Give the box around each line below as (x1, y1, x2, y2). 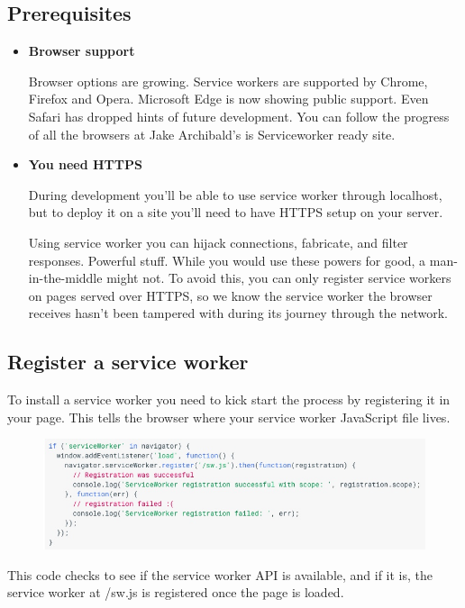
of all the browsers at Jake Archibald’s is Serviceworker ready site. (28, 124, 396, 143)
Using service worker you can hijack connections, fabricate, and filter (28, 232, 408, 251)
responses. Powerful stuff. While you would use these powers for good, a (28, 250, 426, 269)
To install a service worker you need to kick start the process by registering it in (7, 390, 451, 409)
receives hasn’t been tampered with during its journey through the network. (28, 304, 449, 322)
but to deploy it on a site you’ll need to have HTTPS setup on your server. (28, 203, 443, 222)
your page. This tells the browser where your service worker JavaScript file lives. (7, 407, 451, 426)
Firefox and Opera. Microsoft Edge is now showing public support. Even (28, 89, 429, 108)
